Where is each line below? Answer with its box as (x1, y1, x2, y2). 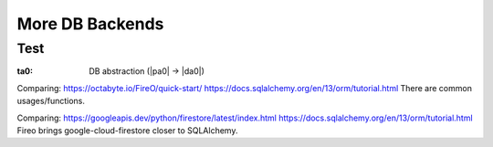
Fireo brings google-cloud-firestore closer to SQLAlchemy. (16, 124, 238, 136)
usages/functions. (16, 96, 86, 107)
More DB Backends (16, 14, 164, 34)
